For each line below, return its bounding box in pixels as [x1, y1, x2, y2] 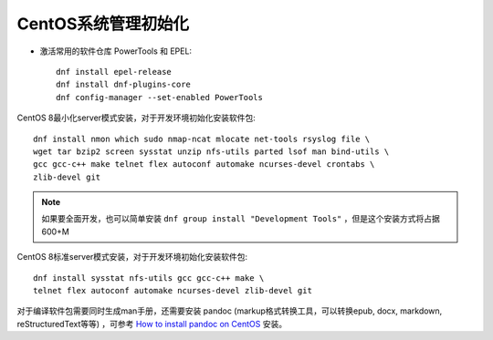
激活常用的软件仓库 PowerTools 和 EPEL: [39, 46, 192, 57]
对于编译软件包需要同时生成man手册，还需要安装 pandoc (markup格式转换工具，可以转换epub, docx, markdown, [16, 305, 443, 316]
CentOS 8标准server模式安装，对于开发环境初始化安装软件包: [16, 252, 248, 263]
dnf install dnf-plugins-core [56, 79, 192, 90]
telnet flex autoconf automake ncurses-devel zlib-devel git [33, 285, 312, 296]
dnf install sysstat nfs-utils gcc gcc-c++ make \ [33, 273, 265, 283]
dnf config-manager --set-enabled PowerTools [56, 92, 264, 102]
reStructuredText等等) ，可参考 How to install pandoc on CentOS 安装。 [16, 318, 288, 329]
